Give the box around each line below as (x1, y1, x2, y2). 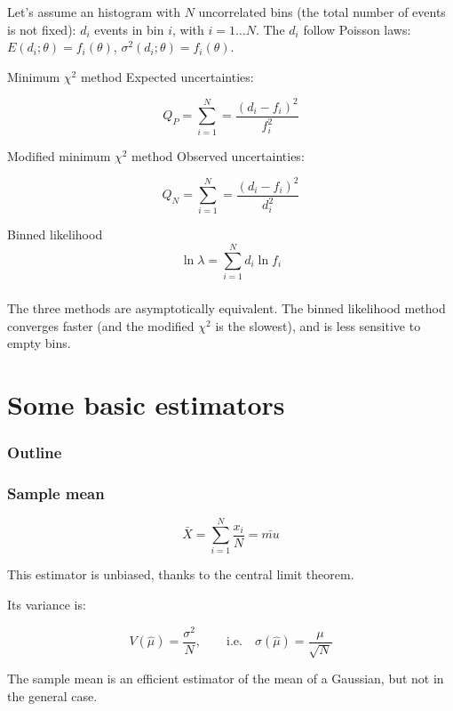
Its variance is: (7, 595, 86, 614)
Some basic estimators (7, 386, 285, 423)
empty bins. (7, 334, 71, 352)
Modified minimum (7, 146, 111, 165)
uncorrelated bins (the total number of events (198, 2, 446, 20)
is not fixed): (7, 20, 76, 38)
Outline (7, 441, 62, 464)
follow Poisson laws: (303, 20, 411, 38)
